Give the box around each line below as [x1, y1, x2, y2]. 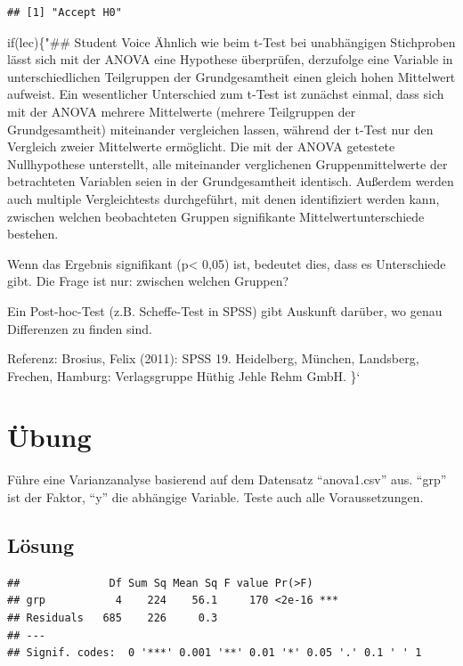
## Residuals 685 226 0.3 [7, 611, 218, 624]
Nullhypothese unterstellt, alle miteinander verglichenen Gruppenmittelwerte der [7, 154, 448, 173]
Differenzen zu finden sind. [7, 319, 152, 337]
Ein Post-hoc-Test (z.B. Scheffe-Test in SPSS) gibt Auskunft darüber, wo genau [7, 301, 443, 320]
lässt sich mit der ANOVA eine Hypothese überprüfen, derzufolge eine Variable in [7, 50, 453, 69]
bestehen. [7, 224, 59, 243]
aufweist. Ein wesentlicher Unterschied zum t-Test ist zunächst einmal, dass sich [7, 85, 444, 103]
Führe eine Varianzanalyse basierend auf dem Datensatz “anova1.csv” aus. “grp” [7, 470, 447, 489]
